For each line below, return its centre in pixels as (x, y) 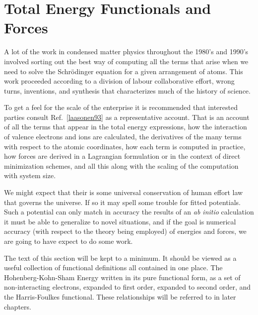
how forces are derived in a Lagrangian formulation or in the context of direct (122, 156)
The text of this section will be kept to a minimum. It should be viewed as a (120, 258)
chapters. (18, 306)
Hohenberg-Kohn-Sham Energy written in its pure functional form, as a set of (122, 277)
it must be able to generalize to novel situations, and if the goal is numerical (120, 221)
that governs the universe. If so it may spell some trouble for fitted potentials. (122, 202)
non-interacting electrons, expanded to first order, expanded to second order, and (128, 287)
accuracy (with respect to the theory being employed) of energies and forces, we (125, 231)
